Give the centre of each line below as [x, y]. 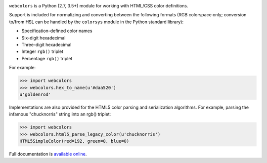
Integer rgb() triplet [43, 51]
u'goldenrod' [35, 94]
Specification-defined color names [57, 31]
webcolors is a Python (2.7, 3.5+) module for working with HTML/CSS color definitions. [99, 6]
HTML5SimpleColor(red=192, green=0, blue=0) [74, 141]
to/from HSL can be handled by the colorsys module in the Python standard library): [96, 22]
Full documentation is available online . [48, 154]
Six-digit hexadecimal [44, 38]
